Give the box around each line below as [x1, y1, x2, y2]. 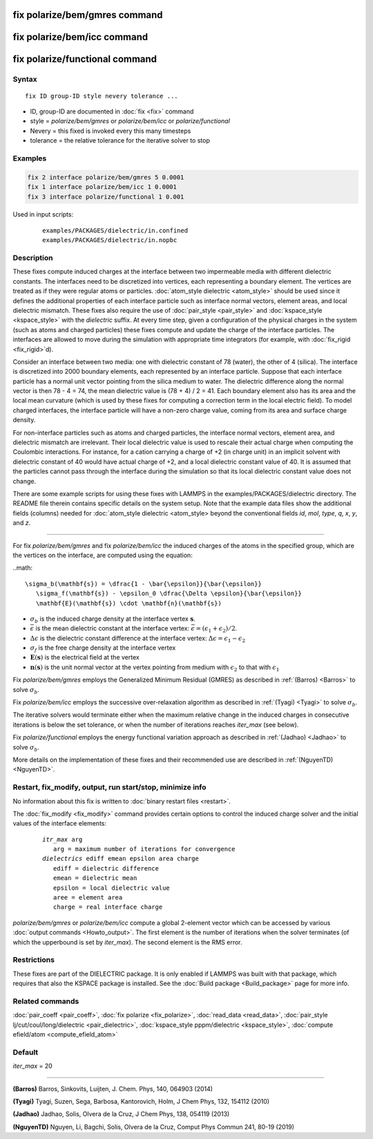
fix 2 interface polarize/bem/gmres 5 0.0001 [27, 173, 184, 181]
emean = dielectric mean [52, 874, 137, 882]
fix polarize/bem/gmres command [12, 9, 163, 21]
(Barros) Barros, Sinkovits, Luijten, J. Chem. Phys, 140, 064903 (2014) [12, 1084, 213, 1093]
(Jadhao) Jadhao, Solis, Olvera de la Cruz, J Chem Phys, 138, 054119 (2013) [12, 1110, 230, 1118]
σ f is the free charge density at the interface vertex [30, 644, 176, 653]
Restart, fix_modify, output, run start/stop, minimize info [12, 783, 207, 792]
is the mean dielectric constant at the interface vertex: [35, 624, 190, 632]
